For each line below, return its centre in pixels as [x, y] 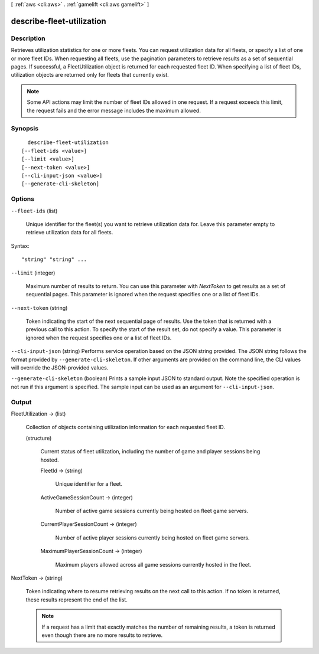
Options [23, 199]
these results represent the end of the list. [77, 600]
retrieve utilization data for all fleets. [69, 233]
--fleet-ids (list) [34, 211]
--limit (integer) [33, 273]
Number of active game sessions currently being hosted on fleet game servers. [152, 511]
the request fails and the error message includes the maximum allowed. [114, 110]
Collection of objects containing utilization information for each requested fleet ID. [126, 427]
